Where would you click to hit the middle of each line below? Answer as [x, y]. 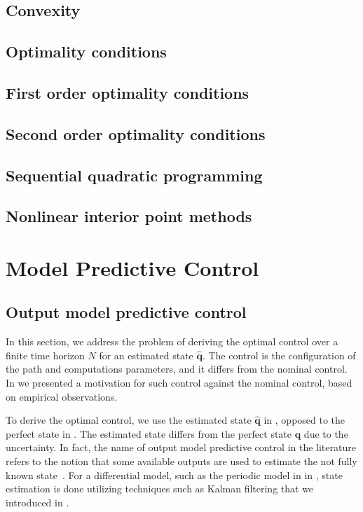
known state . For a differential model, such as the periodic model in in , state [174, 475]
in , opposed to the [304, 420]
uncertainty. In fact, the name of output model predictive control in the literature [181, 447]
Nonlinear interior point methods [129, 216]
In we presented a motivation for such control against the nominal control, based [179, 383]
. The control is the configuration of [279, 355]
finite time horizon [45, 355]
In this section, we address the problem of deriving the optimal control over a [172, 341]
